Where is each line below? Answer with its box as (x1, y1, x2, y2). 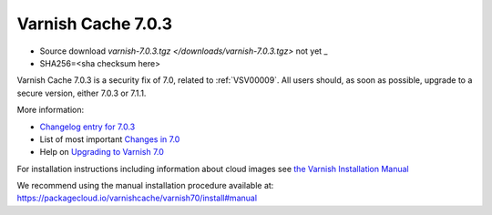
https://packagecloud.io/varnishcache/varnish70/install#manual (16, 192, 258, 204)
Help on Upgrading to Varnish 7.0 (39, 147, 164, 158)
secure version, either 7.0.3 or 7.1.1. (16, 87, 147, 98)
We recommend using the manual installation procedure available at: (16, 180, 274, 191)
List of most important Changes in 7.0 (39, 133, 180, 145)
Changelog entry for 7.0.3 (39, 121, 136, 132)
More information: (16, 105, 85, 116)
